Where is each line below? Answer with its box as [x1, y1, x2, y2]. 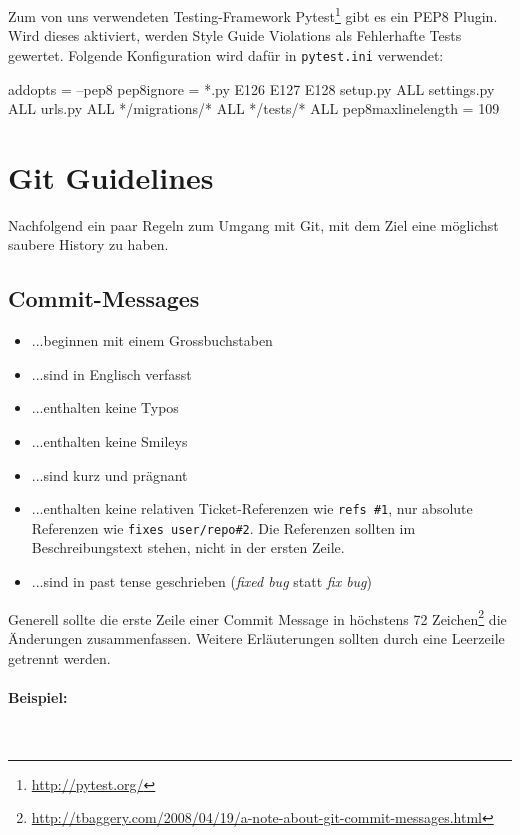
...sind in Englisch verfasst [31, 363, 192, 384]
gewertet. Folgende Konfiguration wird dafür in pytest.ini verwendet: [8, 44, 444, 65]
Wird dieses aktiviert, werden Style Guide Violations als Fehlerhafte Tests [8, 25, 462, 46]
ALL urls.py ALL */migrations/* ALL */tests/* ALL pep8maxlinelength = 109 [8, 98, 500, 119]
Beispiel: [8, 686, 68, 707]
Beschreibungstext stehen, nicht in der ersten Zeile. [31, 537, 345, 558]
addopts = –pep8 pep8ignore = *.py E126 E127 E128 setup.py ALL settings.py [8, 78, 495, 99]
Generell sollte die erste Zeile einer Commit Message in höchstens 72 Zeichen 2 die [8, 605, 507, 629]
